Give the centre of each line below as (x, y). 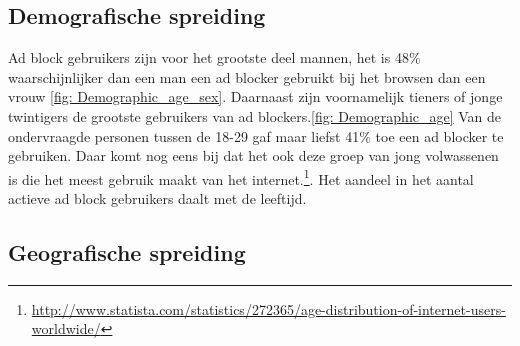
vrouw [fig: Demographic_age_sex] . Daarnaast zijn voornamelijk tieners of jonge (255, 96)
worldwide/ (66, 328)
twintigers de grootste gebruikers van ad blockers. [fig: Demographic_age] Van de (255, 115)
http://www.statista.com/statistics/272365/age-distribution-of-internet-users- (268, 308)
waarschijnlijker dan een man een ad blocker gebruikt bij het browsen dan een (247, 76)
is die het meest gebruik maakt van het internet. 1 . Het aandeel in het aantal (241, 177)
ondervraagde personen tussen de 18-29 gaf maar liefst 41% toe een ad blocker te (256, 135)
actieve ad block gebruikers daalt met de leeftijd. (157, 198)
